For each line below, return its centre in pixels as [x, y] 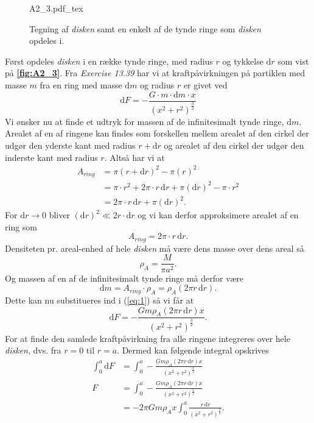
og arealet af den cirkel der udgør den [234, 145]
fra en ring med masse [81, 84]
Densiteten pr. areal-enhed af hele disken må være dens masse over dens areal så [155, 248]
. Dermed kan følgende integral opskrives [193, 350]
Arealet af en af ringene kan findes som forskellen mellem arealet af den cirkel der [157, 133]
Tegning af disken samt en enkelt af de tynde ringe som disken [145, 28]
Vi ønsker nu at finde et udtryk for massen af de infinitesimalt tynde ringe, [145, 121]
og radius [157, 84]
